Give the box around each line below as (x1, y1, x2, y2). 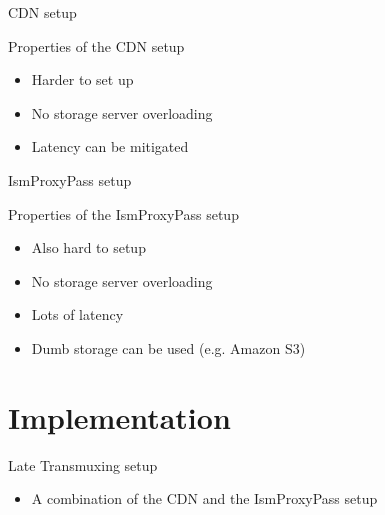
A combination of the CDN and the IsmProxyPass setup (31, 488, 378, 509)
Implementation (8, 396, 231, 437)
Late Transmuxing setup (8, 454, 158, 475)
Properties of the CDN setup (8, 35, 185, 56)
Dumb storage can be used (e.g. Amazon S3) (31, 337, 306, 358)
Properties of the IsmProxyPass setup (8, 203, 239, 224)
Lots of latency (31, 304, 124, 325)
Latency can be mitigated (31, 136, 189, 157)
